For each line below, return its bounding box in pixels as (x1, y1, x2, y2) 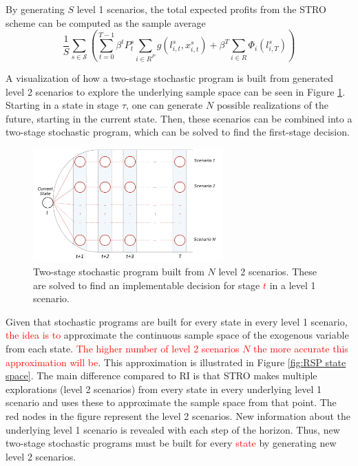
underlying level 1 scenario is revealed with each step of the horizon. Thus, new (6, 422, 340, 436)
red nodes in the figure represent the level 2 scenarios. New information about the (6, 408, 351, 423)
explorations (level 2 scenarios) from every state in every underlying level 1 (6, 381, 322, 396)
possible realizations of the (216, 98, 328, 112)
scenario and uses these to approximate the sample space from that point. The (6, 395, 337, 410)
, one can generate (126, 98, 203, 112)
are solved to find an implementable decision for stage (33, 277, 260, 292)
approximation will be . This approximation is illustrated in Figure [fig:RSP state (6, 354, 346, 369)
